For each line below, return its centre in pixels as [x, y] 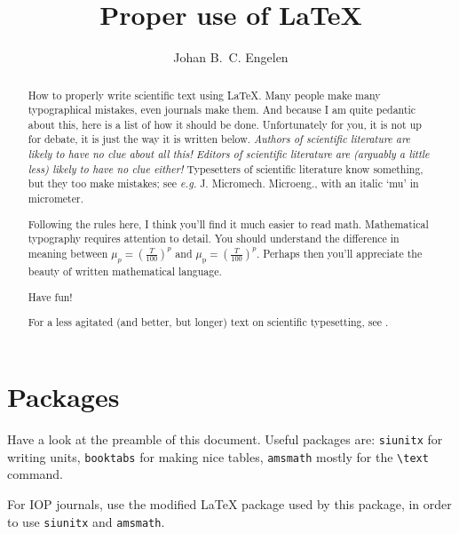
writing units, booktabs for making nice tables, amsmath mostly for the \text [218, 456]
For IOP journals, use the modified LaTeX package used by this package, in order [229, 503]
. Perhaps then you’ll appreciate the [339, 253]
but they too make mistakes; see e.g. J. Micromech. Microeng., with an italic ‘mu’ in [223, 183]
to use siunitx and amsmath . [86, 521]
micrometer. [55, 199]
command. [35, 474]
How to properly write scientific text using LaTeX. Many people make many [204, 95]
